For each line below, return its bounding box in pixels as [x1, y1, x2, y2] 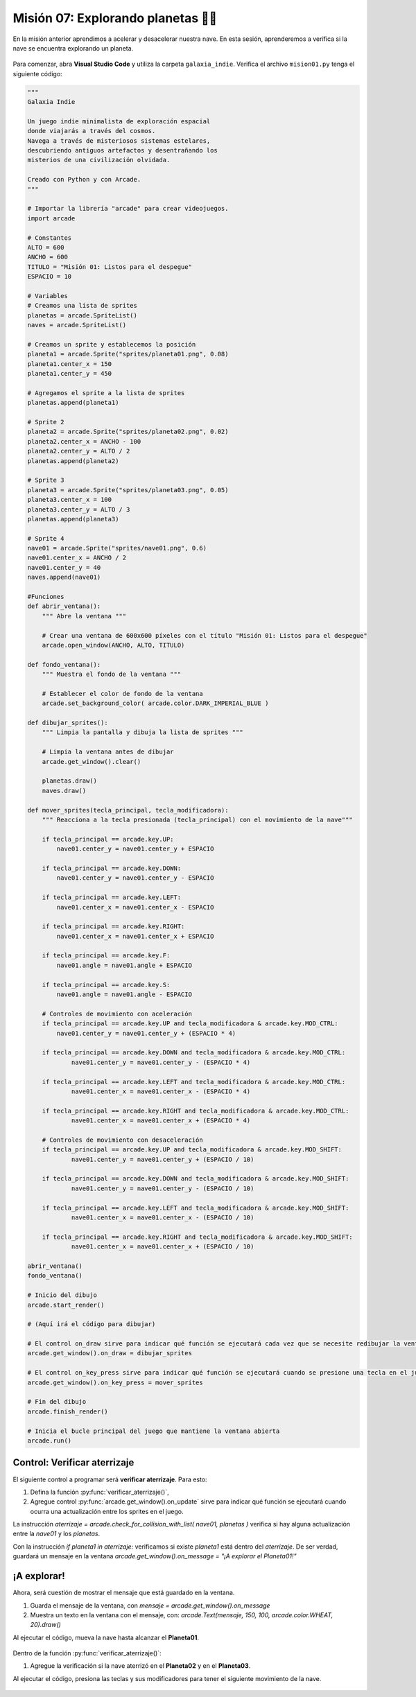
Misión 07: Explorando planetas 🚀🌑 [12, 10, 218, 26]
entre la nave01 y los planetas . [12, 1529, 101, 1538]
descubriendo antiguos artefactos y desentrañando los [27, 146, 218, 155]
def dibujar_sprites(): [27, 719, 109, 727]
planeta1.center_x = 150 [27, 360, 112, 367]
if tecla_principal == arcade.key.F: [42, 952, 171, 959]
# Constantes [27, 234, 72, 242]
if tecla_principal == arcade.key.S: [42, 981, 171, 989]
